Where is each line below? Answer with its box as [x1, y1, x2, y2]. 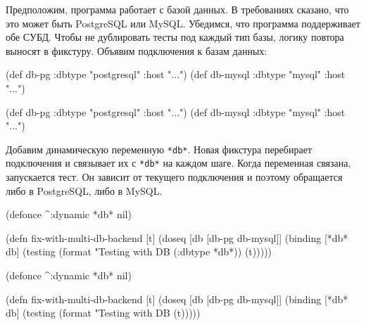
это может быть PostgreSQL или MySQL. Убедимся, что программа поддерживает [6, 15, 360, 30]
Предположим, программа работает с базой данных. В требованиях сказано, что [6, 2, 349, 16]
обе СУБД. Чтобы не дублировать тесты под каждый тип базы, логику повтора [6, 30, 344, 44]
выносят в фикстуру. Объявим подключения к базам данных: [6, 43, 267, 58]
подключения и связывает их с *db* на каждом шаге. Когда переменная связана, [6, 155, 351, 170]
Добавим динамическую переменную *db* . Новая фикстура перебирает [6, 141, 312, 156]
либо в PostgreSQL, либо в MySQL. [6, 183, 163, 198]
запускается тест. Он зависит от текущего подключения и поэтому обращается [6, 170, 343, 184]
